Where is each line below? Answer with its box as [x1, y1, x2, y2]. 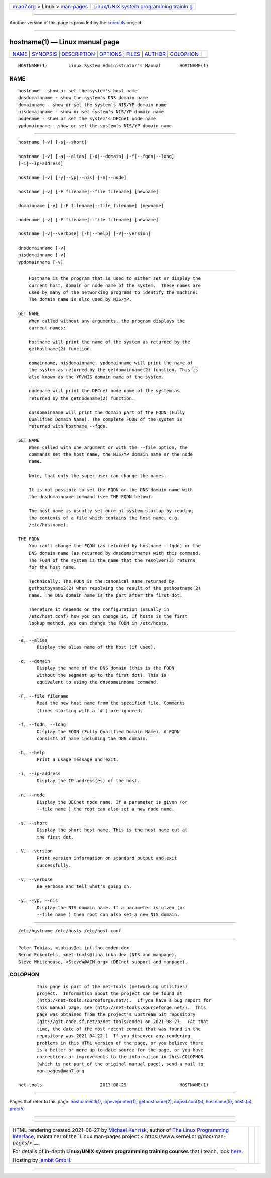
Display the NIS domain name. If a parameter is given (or [37, 905, 185, 910]
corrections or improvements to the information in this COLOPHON [37, 1054, 204, 1060]
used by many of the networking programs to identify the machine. [28, 290, 198, 295]
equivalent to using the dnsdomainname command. [37, 679, 159, 685]
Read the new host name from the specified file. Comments [37, 700, 185, 706]
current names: [28, 325, 66, 331]
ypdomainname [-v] [18, 259, 64, 265]
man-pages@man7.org [37, 1068, 85, 1074]
